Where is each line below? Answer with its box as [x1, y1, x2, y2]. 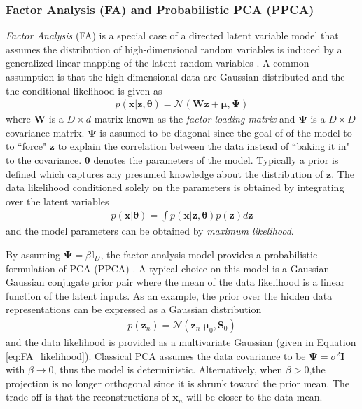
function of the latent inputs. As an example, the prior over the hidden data [6, 288, 333, 303]
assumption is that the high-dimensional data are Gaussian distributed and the [6, 69, 345, 83]
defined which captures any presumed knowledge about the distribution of [6, 166, 323, 181]
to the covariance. [6, 153, 82, 167]
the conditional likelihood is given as [6, 83, 162, 97]
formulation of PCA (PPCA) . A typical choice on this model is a [6, 261, 288, 275]
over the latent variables [6, 193, 109, 208]
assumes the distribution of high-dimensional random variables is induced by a [6, 41, 342, 56]
